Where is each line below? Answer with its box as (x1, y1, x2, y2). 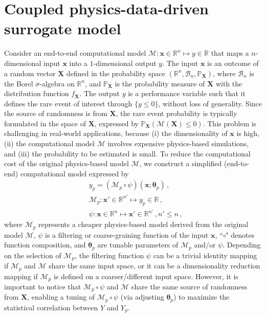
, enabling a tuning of (27, 291, 95, 302)
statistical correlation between (4, 302, 98, 312)
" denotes (226, 229, 255, 240)
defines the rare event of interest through (4, 98, 132, 108)
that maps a (211, 48, 249, 58)
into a (69, 57, 87, 68)
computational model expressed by (20, 168, 129, 178)
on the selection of (4, 250, 61, 260)
